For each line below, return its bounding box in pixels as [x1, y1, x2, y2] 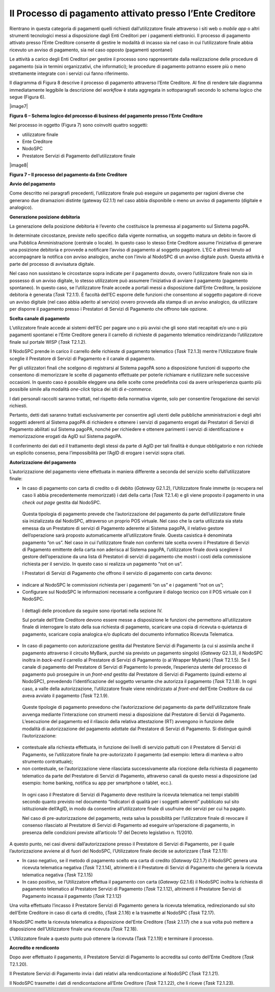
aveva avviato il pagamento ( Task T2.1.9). [22, 693, 109, 699]
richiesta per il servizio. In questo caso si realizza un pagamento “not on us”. [22, 561, 183, 567]
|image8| [9, 162, 29, 168]
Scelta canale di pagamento [9, 315, 70, 321]
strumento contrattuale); [22, 759, 73, 765]
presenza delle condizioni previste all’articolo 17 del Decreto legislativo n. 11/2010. [22, 829, 194, 835]
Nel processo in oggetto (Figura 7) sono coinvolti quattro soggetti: [9, 122, 148, 128]
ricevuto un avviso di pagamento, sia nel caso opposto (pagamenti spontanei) [9, 46, 173, 53]
